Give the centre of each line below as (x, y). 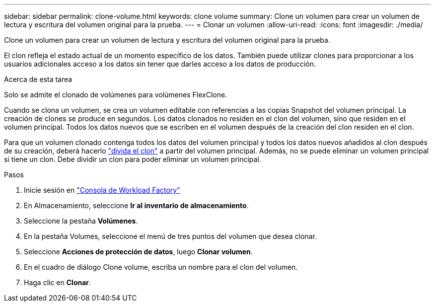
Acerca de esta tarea (38, 79)
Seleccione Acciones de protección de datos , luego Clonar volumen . (138, 252)
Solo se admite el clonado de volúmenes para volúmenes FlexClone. (116, 95)
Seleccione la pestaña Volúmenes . (81, 221)
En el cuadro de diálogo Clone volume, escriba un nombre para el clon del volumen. (161, 267)
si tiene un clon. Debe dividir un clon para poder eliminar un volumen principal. (133, 159)
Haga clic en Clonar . (58, 282)
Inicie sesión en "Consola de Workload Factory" (102, 190)
